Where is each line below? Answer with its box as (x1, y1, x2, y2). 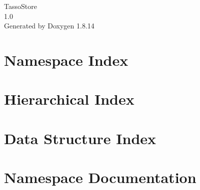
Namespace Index (4, 49, 128, 70)
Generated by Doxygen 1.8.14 (4, 20, 94, 31)
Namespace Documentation (4, 167, 196, 188)
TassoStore (4, 1, 37, 11)
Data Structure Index (4, 128, 156, 148)
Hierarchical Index (4, 89, 134, 109)
